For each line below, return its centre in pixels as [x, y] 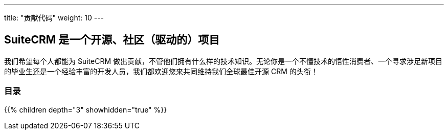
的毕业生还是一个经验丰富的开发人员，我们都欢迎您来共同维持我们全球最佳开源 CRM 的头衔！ [161, 71]
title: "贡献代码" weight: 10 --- [54, 18]
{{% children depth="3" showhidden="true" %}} [86, 109]
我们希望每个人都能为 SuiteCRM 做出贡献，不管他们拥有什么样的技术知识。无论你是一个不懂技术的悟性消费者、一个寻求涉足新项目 [223, 61]
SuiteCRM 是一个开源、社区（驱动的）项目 [112, 40]
